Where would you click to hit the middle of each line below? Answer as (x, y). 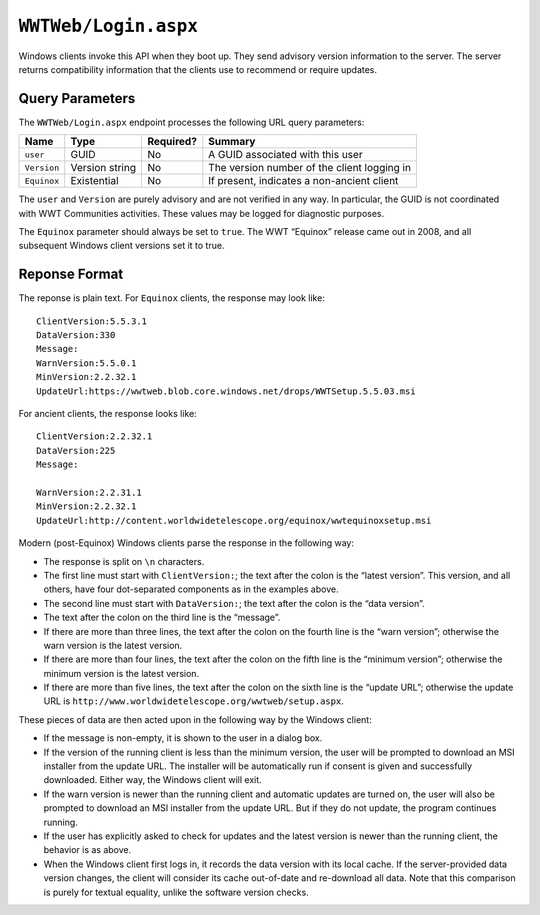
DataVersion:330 (76, 335)
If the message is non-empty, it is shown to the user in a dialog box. (183, 738)
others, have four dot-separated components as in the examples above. (191, 589)
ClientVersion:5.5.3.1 (92, 321)
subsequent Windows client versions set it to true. (121, 246)
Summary (232, 142)
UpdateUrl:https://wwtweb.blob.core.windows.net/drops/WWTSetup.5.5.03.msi (226, 391)
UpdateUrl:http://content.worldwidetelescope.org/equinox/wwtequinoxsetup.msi (234, 520)
